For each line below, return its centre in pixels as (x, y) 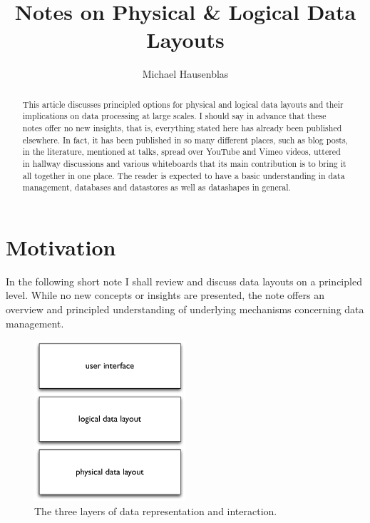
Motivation (61, 247)
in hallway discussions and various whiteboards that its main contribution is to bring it (184, 163)
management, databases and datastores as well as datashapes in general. (156, 187)
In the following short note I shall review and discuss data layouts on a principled (184, 281)
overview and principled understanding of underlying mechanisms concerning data (185, 309)
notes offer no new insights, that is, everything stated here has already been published (182, 128)
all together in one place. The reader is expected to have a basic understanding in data (184, 175)
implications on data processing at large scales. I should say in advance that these (174, 116)
